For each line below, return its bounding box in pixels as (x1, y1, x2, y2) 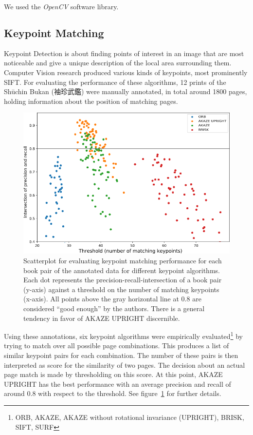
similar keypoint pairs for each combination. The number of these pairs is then (4, 350, 238, 360)
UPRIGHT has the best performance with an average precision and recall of (4, 378, 231, 389)
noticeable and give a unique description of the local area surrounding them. (4, 58, 232, 68)
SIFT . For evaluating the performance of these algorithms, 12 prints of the (4, 77, 226, 87)
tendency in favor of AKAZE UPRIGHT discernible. (23, 313, 180, 323)
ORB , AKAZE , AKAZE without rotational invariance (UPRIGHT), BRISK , (15, 412, 244, 422)
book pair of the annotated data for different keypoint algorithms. (23, 265, 220, 275)
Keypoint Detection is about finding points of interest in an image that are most (4, 48, 244, 58)
